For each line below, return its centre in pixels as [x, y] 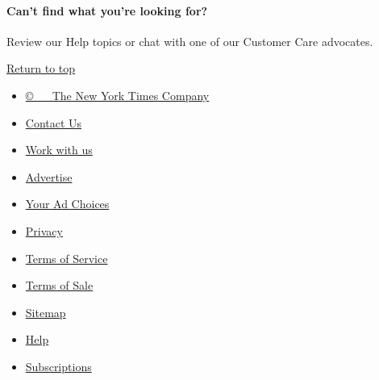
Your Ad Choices [67, 204]
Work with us [59, 150]
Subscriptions [58, 366]
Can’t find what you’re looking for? [107, 10]
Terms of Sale [59, 285]
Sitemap [46, 312]
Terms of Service [67, 258]
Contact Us [54, 122]
